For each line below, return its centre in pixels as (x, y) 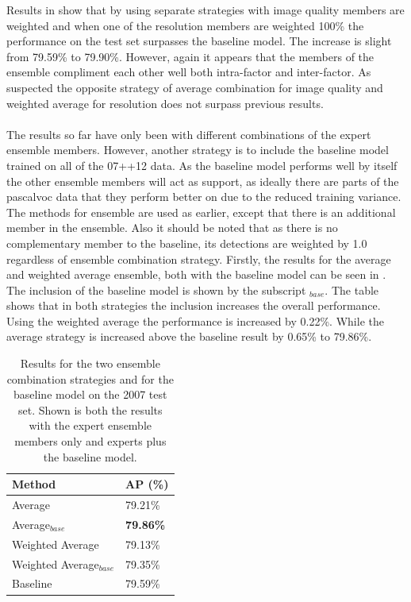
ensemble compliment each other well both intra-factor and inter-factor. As (189, 72)
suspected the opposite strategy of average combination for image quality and (195, 87)
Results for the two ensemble (90, 363)
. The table (352, 289)
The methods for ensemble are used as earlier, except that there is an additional (201, 212)
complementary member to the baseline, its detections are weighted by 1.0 (187, 243)
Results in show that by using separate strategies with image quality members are (205, 10)
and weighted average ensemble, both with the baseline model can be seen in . (196, 274)
